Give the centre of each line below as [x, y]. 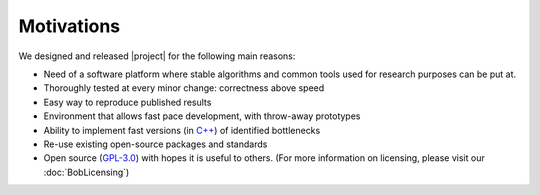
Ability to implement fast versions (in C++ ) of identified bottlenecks [182, 130]
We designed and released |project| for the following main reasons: [157, 56]
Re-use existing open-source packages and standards [155, 144]
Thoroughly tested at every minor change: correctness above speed [184, 88]
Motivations [69, 26]
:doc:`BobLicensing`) [86, 172]
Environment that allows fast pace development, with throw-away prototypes [202, 116]
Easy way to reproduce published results [127, 102]
